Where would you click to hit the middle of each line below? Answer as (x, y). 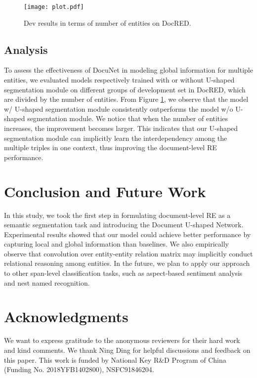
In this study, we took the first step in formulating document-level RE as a (117, 215)
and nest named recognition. (47, 282)
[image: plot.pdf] (54, 7)
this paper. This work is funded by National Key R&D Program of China (115, 359)
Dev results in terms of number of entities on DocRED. (107, 22)
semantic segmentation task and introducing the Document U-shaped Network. (124, 225)
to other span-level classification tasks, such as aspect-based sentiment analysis (123, 273)
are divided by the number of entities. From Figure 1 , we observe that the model (126, 99)
